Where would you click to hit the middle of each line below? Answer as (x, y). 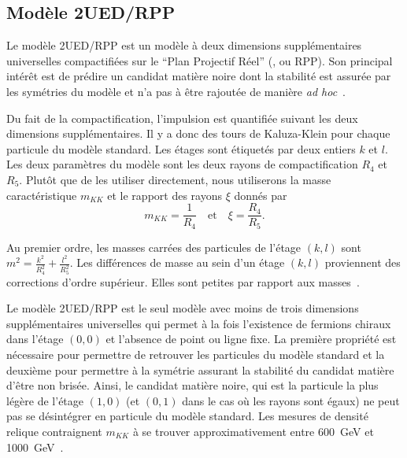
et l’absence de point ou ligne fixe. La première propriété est (251, 339)
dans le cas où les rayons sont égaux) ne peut (291, 400)
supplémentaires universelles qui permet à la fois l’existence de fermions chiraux (199, 323)
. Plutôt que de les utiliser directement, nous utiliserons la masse (175, 179)
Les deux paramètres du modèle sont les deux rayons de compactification (182, 164)
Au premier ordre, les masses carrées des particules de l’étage (154, 247)
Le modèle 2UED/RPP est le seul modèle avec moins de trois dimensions (183, 308)
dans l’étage (35, 339)
